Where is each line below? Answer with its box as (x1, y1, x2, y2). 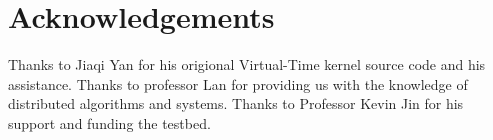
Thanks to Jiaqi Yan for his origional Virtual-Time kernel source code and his (8, 54, 486, 75)
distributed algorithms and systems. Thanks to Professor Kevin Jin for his (8, 93, 464, 114)
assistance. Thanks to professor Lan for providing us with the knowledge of (8, 73, 468, 94)
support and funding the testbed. (8, 112, 211, 133)
